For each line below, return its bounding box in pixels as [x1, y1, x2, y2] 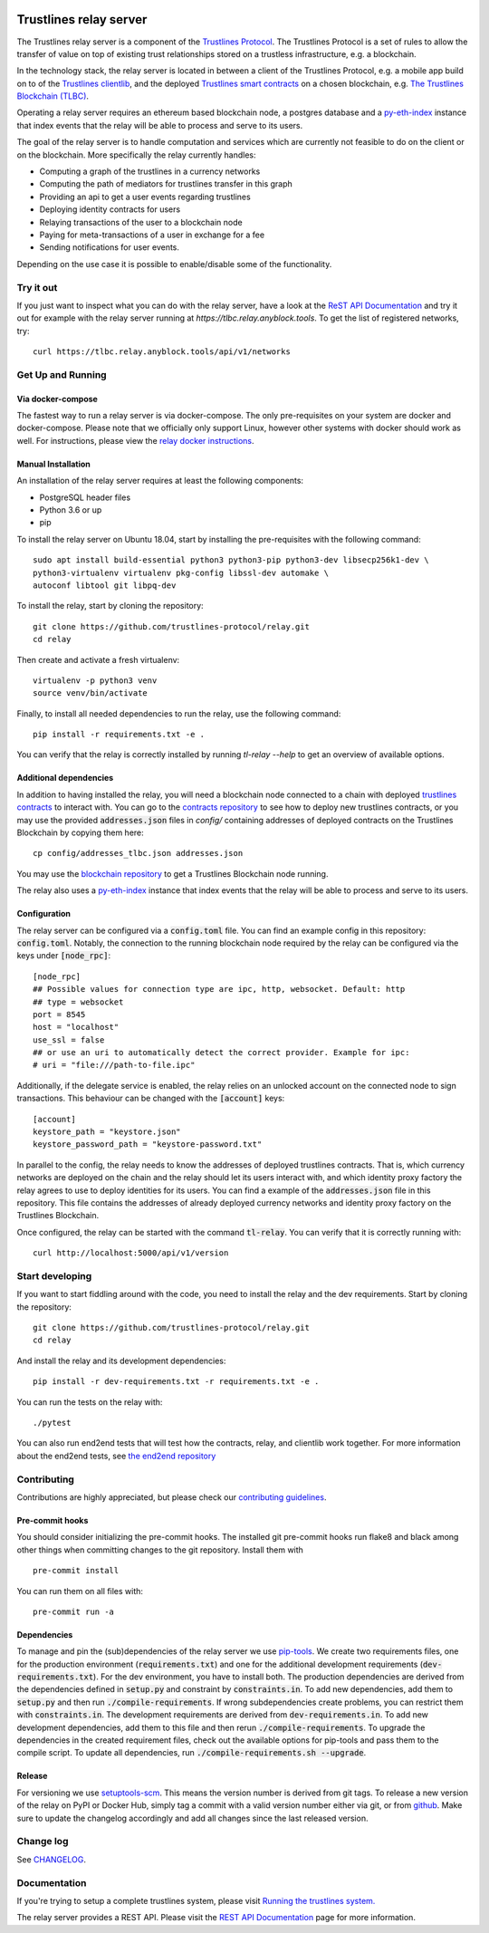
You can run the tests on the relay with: [16, 1396, 163, 1408]
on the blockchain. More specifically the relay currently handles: [16, 149, 257, 160]
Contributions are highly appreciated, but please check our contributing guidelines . [16, 1491, 327, 1503]
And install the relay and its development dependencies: [16, 1355, 226, 1366]
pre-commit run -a [33, 1606, 115, 1617]
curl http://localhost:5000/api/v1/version [33, 1248, 229, 1258]
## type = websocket [33, 996, 124, 1007]
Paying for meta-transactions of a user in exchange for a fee [39, 229, 265, 240]
